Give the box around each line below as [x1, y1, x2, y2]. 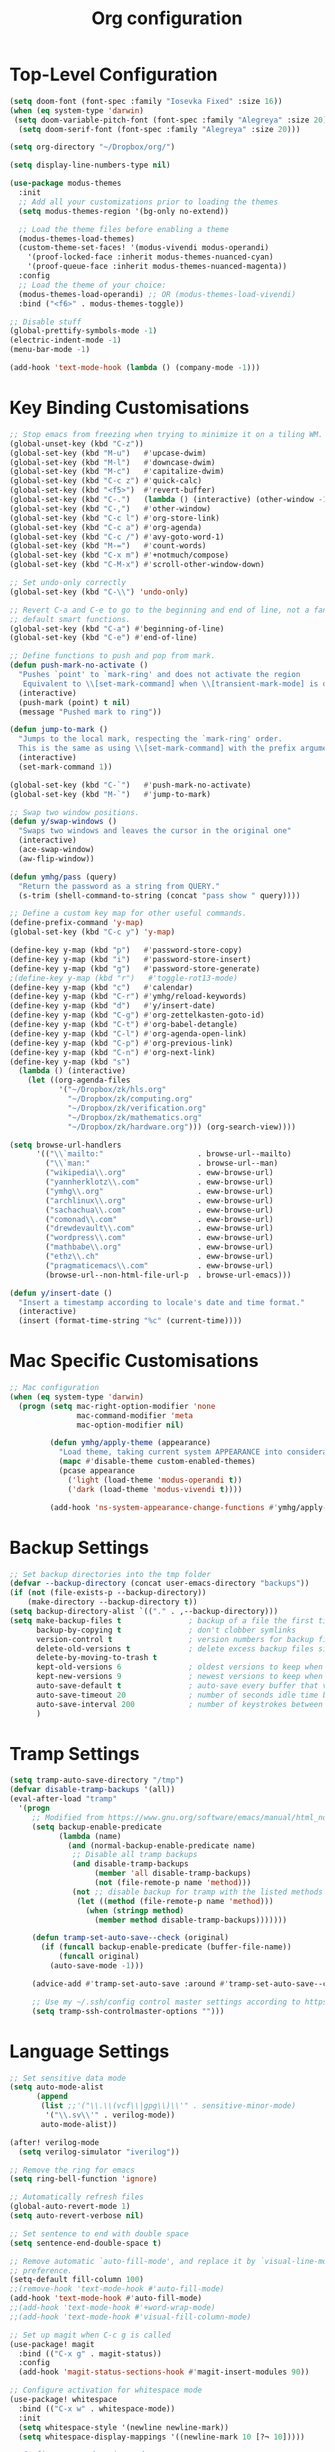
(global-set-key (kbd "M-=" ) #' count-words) [9, 541, 207, 551]
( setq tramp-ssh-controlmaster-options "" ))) [31, 2006, 225, 2016]
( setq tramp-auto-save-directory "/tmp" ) [9, 1775, 185, 1786]
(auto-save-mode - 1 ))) [49, 1961, 144, 1971]
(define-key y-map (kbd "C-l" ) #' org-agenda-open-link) [9, 1028, 247, 1039]
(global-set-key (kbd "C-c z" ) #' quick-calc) [9, 476, 202, 486]
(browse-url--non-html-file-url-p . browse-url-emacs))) [45, 1270, 292, 1280]
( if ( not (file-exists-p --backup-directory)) [9, 1588, 207, 1598]
